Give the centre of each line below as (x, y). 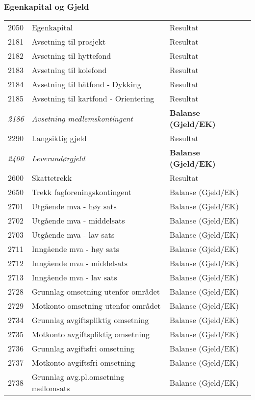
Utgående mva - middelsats (78, 221)
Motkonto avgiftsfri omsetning (83, 363)
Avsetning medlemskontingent (82, 118)
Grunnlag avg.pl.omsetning (78, 377)
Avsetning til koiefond (69, 70)
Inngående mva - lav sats (74, 277)
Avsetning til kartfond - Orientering (93, 99)
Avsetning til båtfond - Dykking (86, 84)
